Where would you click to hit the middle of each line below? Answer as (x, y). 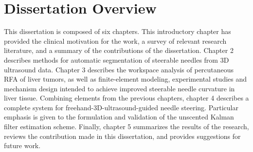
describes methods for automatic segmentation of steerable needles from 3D (117, 59)
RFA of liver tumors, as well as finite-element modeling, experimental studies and (126, 79)
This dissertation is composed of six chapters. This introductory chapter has (117, 31)
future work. (22, 145)
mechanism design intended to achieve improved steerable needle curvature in (119, 88)
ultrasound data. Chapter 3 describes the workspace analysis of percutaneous (119, 69)
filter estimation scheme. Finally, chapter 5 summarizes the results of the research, (126, 127)
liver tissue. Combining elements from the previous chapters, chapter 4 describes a (126, 98)
